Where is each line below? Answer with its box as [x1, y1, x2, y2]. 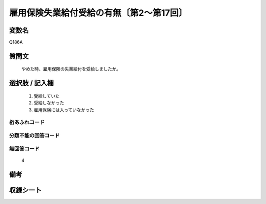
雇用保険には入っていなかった [33, 106, 95, 113]
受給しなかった [33, 100, 64, 106]
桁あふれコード [9, 119, 45, 126]
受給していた [33, 93, 60, 99]
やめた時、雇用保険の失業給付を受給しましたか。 [21, 66, 121, 72]
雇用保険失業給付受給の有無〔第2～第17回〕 [9, 7, 187, 18]
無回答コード [9, 145, 40, 152]
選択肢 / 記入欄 [9, 79, 54, 87]
